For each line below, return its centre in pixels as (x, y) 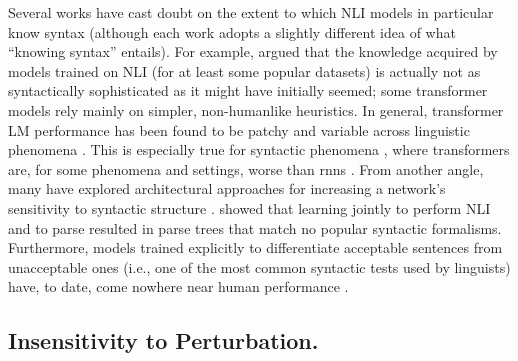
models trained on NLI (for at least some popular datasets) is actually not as (244, 70)
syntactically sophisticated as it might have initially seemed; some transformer (248, 90)
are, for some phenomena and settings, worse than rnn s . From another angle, (246, 168)
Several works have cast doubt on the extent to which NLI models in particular (251, 12)
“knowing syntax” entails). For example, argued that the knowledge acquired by (253, 51)
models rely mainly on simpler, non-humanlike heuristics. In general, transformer (256, 109)
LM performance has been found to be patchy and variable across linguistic (239, 129)
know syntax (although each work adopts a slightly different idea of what (232, 31)
